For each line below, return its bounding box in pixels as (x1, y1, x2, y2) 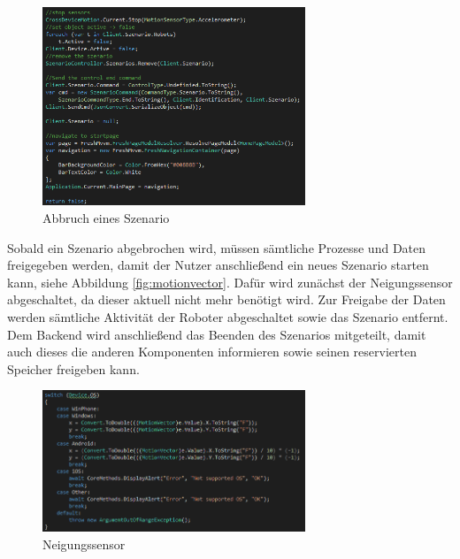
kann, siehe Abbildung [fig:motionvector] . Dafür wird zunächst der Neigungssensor (7, 272, 453, 291)
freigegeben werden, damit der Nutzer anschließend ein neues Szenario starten (7, 256, 429, 274)
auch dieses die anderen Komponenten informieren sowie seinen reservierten (7, 342, 417, 361)
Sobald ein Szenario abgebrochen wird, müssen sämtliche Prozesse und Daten (7, 238, 426, 257)
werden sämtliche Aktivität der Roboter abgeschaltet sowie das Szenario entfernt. (7, 307, 448, 325)
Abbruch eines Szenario (42, 208, 170, 226)
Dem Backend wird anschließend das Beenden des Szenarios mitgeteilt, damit (7, 325, 426, 343)
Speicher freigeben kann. (7, 359, 140, 378)
